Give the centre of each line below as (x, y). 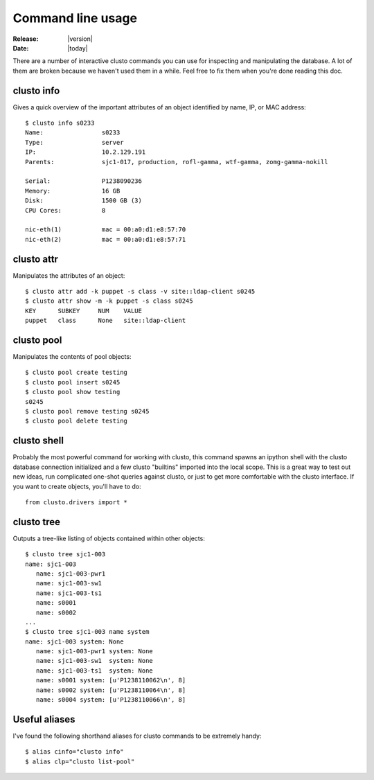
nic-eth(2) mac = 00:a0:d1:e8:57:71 (106, 239)
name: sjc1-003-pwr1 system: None (95, 652)
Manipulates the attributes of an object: (69, 275)
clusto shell (38, 441)
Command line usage (75, 18)
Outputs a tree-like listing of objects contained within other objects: (109, 538)
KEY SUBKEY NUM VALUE (83, 311)
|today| (78, 48)
